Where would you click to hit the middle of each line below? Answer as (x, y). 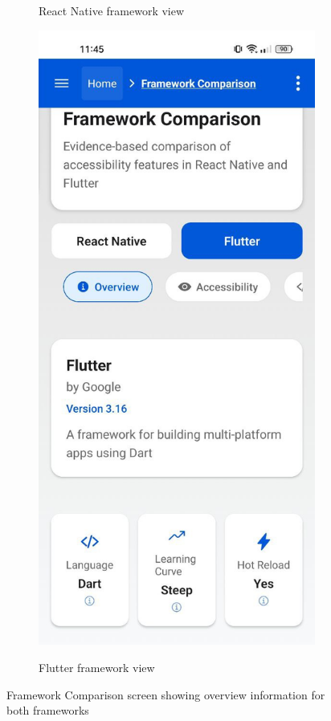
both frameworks (48, 710)
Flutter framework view (97, 667)
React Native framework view (112, 10)
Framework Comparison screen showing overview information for (166, 694)
